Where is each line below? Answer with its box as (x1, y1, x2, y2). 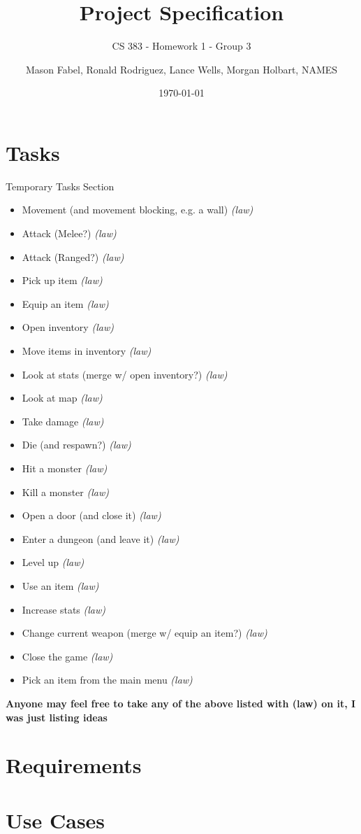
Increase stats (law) (22, 602, 106, 616)
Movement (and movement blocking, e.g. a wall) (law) (22, 202, 253, 217)
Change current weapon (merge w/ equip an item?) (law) (22, 625, 267, 640)
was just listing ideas (6, 709, 108, 724)
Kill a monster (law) (22, 484, 109, 499)
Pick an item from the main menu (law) (22, 672, 193, 687)
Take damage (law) (22, 414, 104, 428)
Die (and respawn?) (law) (22, 437, 131, 452)
